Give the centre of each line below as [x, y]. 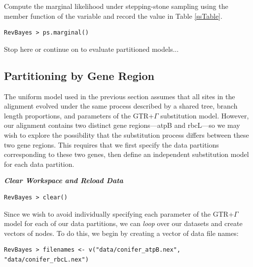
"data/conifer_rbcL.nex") [46, 259]
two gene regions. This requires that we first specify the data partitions [111, 144]
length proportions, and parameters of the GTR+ [79, 115]
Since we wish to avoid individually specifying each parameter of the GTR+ [119, 213]
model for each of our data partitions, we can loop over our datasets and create [123, 223]
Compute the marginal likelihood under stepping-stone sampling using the [116, 6]
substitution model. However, [205, 115]
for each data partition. [39, 164]
